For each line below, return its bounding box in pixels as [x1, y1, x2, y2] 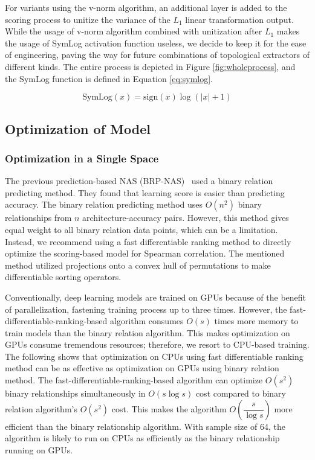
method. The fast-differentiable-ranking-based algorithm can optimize [5, 374, 263, 386]
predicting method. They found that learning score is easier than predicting [5, 186, 285, 199]
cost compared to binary [195, 387, 286, 400]
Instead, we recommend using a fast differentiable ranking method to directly [5, 235, 291, 248]
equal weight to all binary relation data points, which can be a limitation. [5, 223, 278, 235]
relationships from [5, 211, 72, 224]
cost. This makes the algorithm [111, 402, 227, 415]
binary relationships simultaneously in [5, 387, 146, 400]
